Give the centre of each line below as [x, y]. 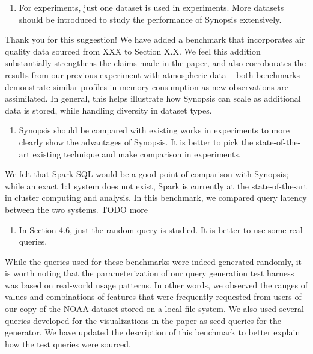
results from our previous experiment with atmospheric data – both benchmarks [153, 74]
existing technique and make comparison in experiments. [137, 154]
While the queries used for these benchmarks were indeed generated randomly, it [153, 261]
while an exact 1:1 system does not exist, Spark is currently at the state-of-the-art [156, 185]
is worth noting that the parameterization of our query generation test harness [150, 273]
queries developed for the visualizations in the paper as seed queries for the [143, 320]
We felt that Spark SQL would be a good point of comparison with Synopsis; [147, 174]
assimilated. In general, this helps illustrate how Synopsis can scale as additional [153, 98]
